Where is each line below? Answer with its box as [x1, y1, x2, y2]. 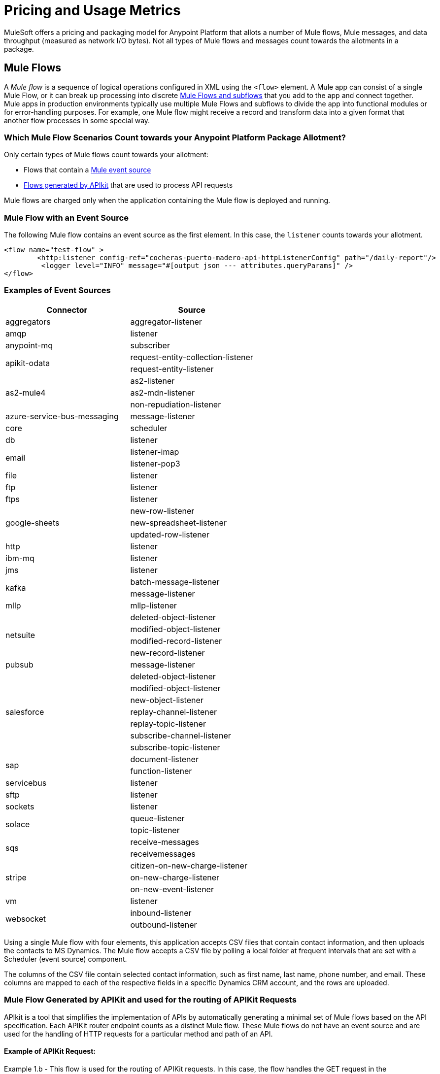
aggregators [5, 316, 51, 327]
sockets [5, 801, 34, 811]
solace [5, 819, 30, 829]
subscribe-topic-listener [130, 742, 220, 752]
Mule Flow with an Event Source [4, 212, 129, 223]
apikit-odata [5, 358, 50, 368]
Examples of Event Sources [4, 285, 111, 296]
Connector [46, 304, 87, 315]
